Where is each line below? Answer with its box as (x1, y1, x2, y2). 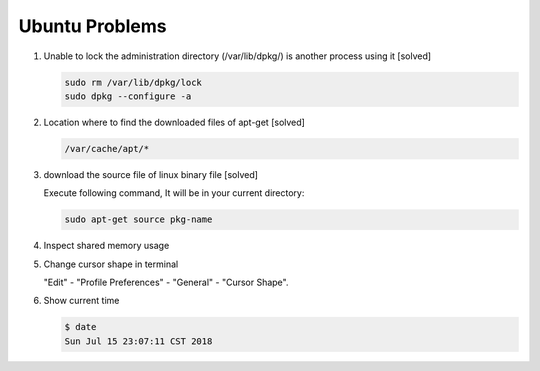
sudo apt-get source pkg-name (64, 214, 213, 225)
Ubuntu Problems (18, 15, 167, 37)
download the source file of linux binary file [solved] (43, 168, 259, 180)
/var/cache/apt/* (64, 143, 150, 154)
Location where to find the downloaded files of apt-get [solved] (43, 116, 305, 128)
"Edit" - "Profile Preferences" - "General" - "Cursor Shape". (43, 276, 289, 289)
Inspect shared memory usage (43, 240, 170, 252)
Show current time (43, 295, 120, 307)
